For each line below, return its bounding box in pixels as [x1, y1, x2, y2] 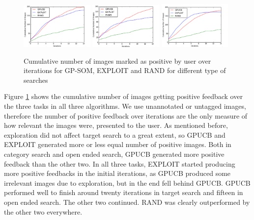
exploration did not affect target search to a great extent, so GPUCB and [4, 129, 226, 140]
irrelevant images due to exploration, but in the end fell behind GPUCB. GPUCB [4, 177, 251, 188]
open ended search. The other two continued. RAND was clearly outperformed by [4, 196, 250, 207]
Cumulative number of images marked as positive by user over [24, 55, 211, 66]
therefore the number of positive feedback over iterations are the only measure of [4, 110, 248, 121]
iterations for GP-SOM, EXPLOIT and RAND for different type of [24, 65, 226, 75]
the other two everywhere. [4, 206, 83, 217]
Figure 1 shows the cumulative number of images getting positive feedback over [4, 91, 243, 101]
